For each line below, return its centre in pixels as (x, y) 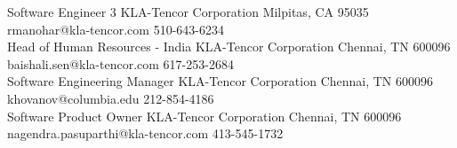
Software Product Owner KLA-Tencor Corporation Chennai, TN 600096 (204, 116)
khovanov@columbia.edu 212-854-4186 (111, 98)
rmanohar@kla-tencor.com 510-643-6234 (116, 29)
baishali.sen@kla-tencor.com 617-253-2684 (120, 63)
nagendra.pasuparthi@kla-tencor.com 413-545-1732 (145, 133)
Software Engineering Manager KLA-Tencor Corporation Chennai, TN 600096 (220, 81)
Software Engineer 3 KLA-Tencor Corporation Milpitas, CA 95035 (188, 12)
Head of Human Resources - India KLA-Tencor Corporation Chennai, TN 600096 (229, 47)
